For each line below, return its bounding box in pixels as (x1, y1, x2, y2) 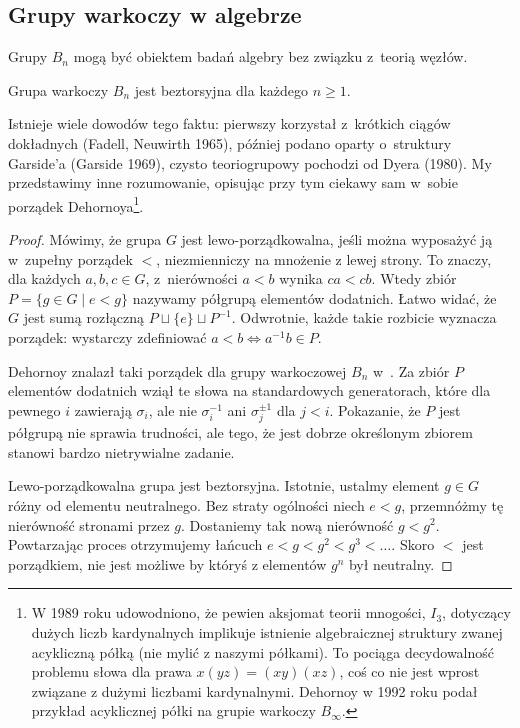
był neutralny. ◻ (348, 553, 453, 574)
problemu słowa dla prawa (31, 661, 192, 682)
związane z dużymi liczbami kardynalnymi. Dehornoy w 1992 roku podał (31, 680, 478, 701)
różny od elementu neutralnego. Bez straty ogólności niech (8, 494, 365, 515)
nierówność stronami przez (8, 514, 170, 535)
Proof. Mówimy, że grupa (8, 229, 162, 250)
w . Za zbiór (372, 360, 450, 381)
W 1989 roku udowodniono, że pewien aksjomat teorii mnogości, (31, 602, 426, 623)
